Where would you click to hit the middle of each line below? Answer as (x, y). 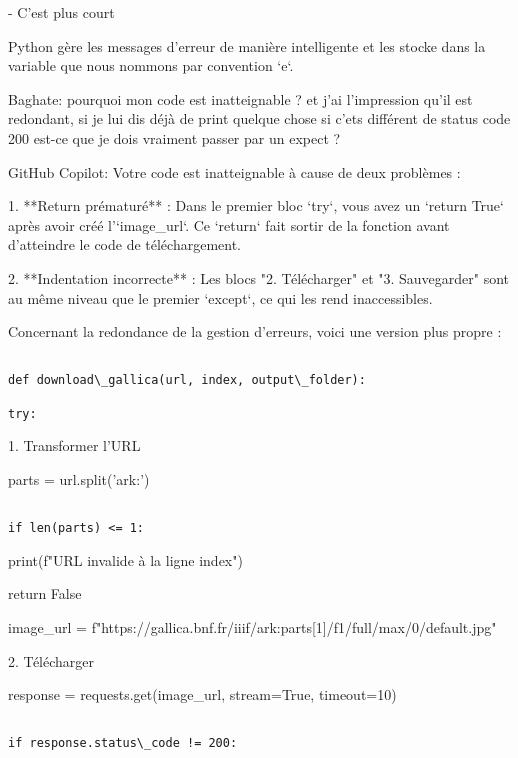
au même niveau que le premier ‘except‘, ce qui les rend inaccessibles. (220, 297)
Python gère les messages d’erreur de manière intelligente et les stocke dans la (247, 45)
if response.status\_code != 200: (123, 743)
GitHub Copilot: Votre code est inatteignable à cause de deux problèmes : (234, 171)
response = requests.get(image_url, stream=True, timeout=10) (202, 694)
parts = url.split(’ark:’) (79, 478)
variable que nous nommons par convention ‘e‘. (151, 65)
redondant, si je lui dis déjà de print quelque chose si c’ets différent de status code (259, 118)
